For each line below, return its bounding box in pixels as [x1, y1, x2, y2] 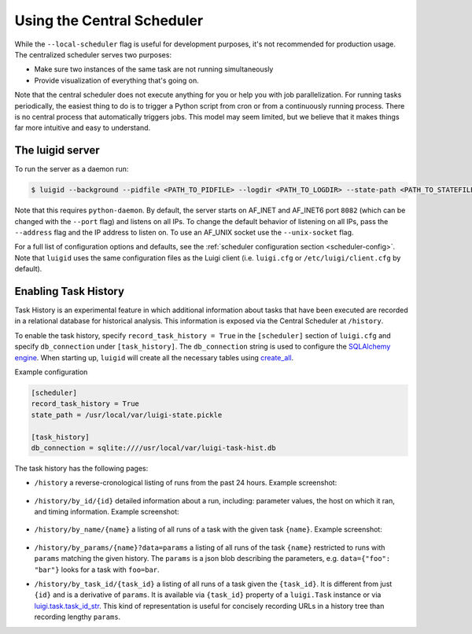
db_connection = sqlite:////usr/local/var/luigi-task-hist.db [31, 443, 276, 452]
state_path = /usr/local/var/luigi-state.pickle [31, 410, 223, 419]
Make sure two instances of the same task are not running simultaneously [34, 65, 274, 74]
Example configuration [14, 367, 88, 377]
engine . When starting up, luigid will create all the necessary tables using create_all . [14, 352, 294, 362]
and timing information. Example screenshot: [34, 507, 180, 517]
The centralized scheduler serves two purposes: [14, 50, 172, 59]
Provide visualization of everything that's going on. [34, 76, 200, 85]
